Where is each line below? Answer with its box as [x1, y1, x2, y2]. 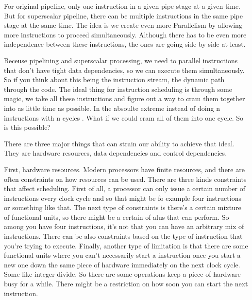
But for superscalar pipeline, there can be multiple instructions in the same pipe [4, 10, 243, 20]
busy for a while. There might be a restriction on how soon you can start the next [4, 279, 248, 289]
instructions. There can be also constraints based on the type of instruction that [4, 231, 243, 241]
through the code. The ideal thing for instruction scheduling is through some [4, 84, 232, 94]
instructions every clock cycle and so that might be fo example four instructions [4, 193, 241, 203]
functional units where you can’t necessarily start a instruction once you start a [4, 250, 241, 260]
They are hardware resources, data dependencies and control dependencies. [4, 148, 227, 158]
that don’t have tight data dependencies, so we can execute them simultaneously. [4, 65, 245, 75]
